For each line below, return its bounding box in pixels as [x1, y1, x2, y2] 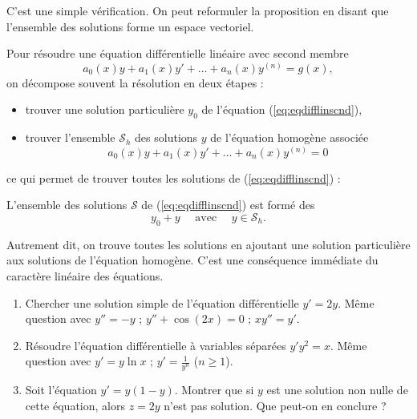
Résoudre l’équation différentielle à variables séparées [25, 336, 286, 353]
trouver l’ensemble [25, 129, 115, 146]
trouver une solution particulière [25, 101, 184, 118]
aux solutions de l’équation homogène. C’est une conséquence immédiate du [6, 252, 379, 268]
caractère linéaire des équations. [6, 267, 164, 284]
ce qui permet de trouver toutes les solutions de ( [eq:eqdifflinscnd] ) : [6, 169, 341, 186]
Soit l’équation [25, 381, 97, 398]
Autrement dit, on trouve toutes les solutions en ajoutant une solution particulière [6, 236, 411, 252]
